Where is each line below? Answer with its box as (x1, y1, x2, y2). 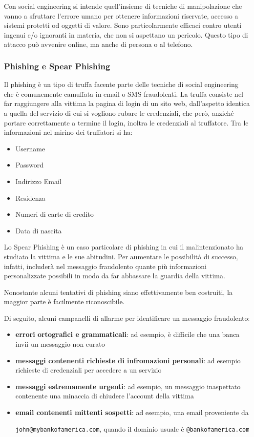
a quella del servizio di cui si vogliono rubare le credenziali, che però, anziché (4, 107, 234, 118)
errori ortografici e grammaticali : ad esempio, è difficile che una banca (15, 329, 240, 339)
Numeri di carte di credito (15, 209, 94, 219)
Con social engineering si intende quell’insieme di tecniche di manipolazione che (4, 1, 242, 11)
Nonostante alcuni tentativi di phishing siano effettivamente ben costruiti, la (4, 287, 233, 297)
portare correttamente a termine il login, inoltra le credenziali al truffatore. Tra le (4, 117, 249, 127)
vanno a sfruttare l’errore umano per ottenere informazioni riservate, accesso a (4, 10, 238, 21)
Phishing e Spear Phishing (4, 60, 110, 72)
